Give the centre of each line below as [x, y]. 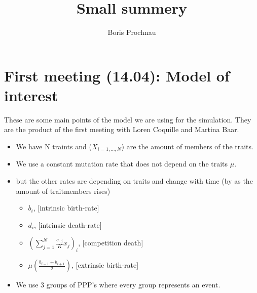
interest [31, 95]
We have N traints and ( [54, 146]
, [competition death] [111, 243]
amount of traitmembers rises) [63, 191]
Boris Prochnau [132, 32]
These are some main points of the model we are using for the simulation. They [128, 119]
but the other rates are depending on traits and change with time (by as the [134, 181]
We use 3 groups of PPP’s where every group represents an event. [118, 285]
